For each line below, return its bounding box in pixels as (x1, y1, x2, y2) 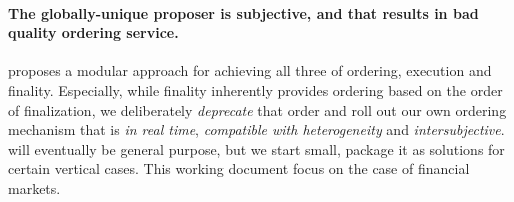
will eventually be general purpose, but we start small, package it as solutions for (8, 138, 505, 159)
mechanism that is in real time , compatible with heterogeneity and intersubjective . (8, 119, 505, 140)
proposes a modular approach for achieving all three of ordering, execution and (8, 60, 492, 81)
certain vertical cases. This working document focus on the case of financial (8, 158, 470, 179)
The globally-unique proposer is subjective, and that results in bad (8, 2, 479, 23)
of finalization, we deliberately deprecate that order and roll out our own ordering (8, 99, 507, 120)
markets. (8, 177, 61, 198)
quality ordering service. (8, 22, 179, 43)
